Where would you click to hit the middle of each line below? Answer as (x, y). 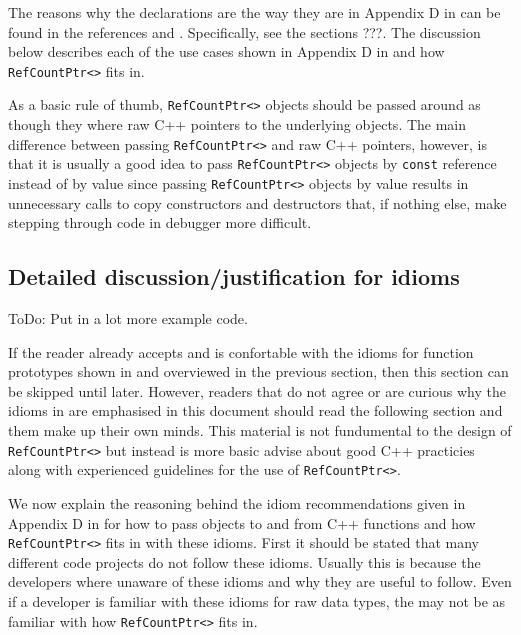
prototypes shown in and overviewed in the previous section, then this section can (258, 371)
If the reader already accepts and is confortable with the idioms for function (241, 351)
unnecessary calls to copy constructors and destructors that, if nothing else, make (257, 202)
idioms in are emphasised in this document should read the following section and (255, 410)
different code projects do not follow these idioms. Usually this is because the (244, 561)
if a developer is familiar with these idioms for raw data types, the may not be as (257, 600)
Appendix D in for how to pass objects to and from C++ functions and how (242, 522)
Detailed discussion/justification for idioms (234, 276)
